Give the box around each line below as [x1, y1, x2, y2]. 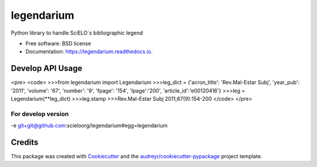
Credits [11, 137, 39, 147]
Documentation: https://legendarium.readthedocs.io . [25, 48, 153, 55]
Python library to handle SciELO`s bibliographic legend [11, 29, 143, 36]
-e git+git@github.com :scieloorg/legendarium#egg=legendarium [11, 122, 168, 129]
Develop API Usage [11, 63, 83, 73]
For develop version [11, 110, 69, 118]
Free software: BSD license [25, 40, 91, 47]
